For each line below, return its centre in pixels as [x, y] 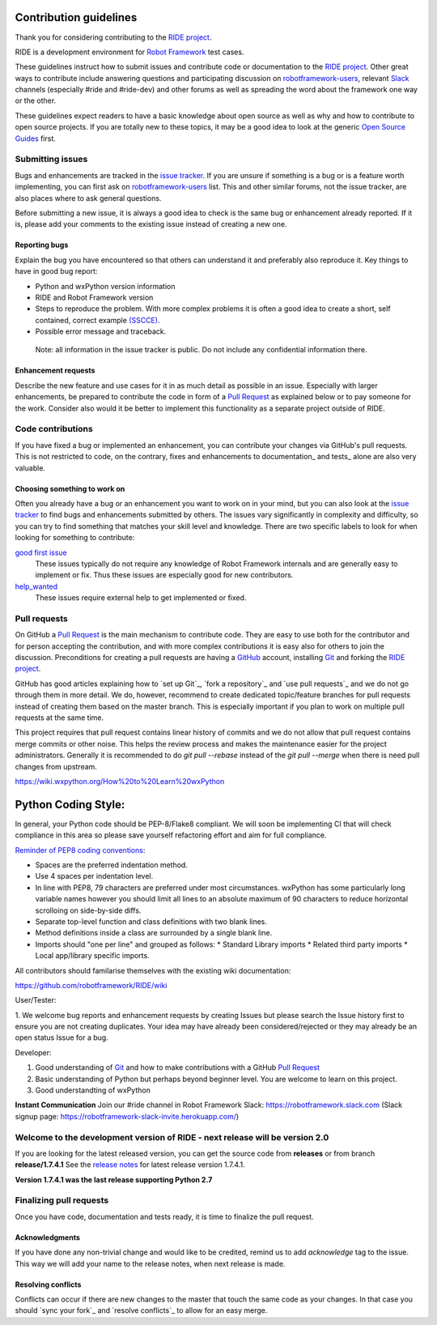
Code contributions [54, 429]
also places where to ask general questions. [88, 198]
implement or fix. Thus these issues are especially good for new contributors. [164, 575]
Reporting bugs [42, 245]
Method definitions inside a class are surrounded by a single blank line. [154, 933]
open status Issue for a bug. [62, 1037]
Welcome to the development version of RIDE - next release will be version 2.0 [172, 1137]
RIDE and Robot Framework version [94, 297]
